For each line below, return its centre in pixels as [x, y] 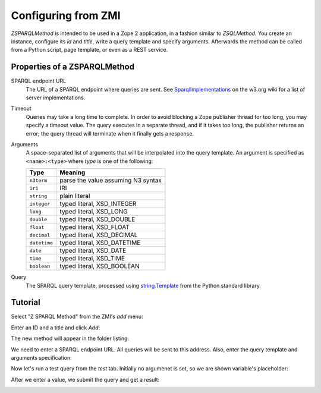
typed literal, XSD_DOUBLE [97, 219]
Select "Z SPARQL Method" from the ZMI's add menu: [77, 317]
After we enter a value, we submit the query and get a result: [85, 379]
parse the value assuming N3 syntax [111, 180]
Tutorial [26, 302]
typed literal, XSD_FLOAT [95, 227]
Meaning [73, 172]
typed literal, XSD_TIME [92, 259]
